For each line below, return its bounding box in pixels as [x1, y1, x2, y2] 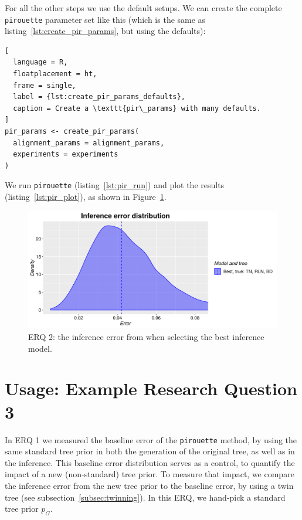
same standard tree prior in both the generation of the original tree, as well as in [5, 445, 295, 457]
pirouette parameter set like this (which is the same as [5, 13, 206, 25]
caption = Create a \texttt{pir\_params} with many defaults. [13, 104, 261, 113]
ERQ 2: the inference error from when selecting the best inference [28, 331, 264, 343]
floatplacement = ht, [13, 70, 97, 79]
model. [28, 342, 52, 354]
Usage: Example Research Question [5, 376, 297, 400]
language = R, [13, 58, 68, 67]
